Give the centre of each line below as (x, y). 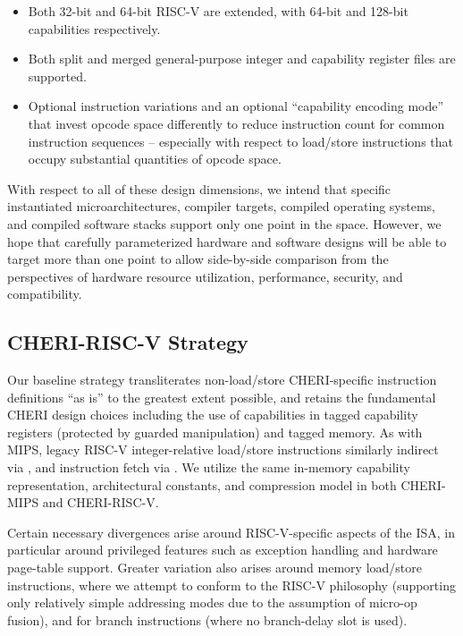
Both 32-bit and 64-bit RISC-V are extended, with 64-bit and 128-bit (218, 11)
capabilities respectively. (94, 28)
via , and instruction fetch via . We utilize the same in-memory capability (209, 467)
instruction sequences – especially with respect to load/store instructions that (240, 141)
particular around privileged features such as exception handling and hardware (223, 550)
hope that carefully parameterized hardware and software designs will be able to (227, 241)
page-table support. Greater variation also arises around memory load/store (215, 568)
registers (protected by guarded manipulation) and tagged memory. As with (215, 432)
